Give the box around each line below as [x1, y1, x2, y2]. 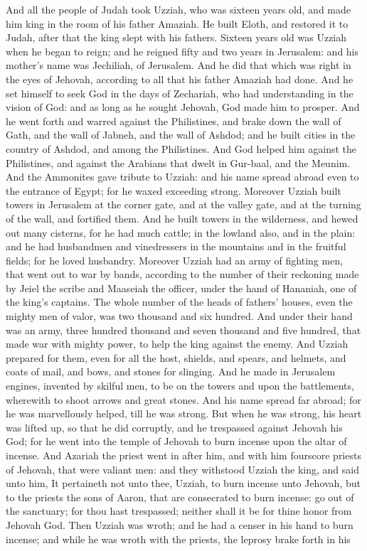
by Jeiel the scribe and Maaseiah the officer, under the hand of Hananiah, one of [6, 280, 357, 295]
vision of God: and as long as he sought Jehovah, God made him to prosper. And [6, 100, 360, 114]
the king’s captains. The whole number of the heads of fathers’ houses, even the [6, 294, 353, 309]
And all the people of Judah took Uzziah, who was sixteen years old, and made [6, 2, 351, 16]
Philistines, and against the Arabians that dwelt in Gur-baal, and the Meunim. [6, 155, 351, 170]
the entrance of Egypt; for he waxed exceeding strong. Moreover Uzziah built [6, 183, 341, 198]
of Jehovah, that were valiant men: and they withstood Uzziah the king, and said [6, 461, 360, 476]
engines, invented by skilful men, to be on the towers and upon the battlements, [6, 378, 354, 393]
